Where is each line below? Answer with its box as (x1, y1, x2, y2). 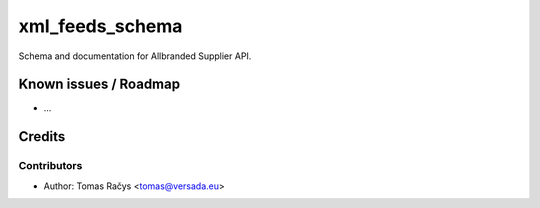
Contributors (18, 159, 83, 173)
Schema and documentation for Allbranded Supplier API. (18, 50, 252, 62)
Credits (18, 128, 66, 145)
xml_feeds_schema (18, 15, 183, 37)
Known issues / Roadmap (18, 76, 180, 93)
